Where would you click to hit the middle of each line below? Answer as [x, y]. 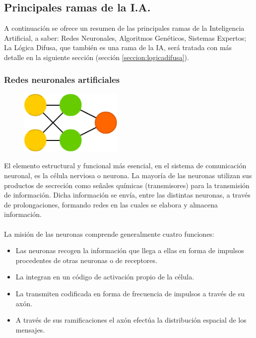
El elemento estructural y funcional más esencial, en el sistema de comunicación [125, 166]
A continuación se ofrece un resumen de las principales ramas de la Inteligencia [124, 28]
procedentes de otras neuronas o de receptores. [86, 260]
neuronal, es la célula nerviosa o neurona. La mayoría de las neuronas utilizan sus [128, 175]
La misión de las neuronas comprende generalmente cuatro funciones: [109, 234]
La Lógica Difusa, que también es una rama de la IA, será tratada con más [118, 47]
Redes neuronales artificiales [62, 79]
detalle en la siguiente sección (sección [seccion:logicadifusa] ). [96, 57]
